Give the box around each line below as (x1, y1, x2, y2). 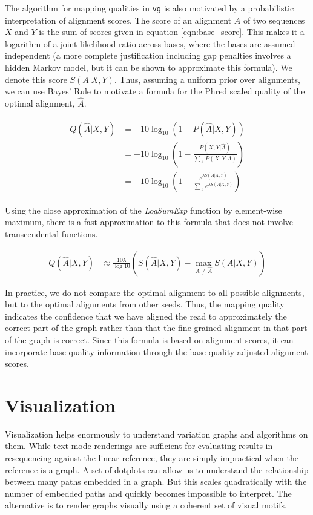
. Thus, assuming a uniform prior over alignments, (114, 73, 300, 85)
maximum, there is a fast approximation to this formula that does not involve (5, 215, 294, 228)
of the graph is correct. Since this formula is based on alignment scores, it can (5, 333, 294, 346)
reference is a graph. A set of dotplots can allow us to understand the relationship (5, 463, 309, 476)
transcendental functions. (5, 227, 98, 240)
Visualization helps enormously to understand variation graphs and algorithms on (5, 427, 308, 440)
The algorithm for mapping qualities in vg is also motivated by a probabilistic (5, 2, 294, 14)
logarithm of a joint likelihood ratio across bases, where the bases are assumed (5, 37, 295, 50)
